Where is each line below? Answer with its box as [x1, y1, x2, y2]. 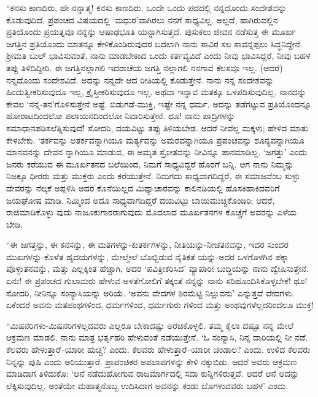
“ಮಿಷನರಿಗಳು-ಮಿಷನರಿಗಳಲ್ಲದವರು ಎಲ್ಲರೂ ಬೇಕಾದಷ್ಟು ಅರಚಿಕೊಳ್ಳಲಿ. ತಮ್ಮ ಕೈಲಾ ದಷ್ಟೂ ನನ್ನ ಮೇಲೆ [6, 318, 294, 331]
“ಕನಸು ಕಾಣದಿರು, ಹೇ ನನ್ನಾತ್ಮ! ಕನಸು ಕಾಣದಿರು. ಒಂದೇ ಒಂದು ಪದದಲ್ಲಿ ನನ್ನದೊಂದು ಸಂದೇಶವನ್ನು [6, 1, 287, 13]
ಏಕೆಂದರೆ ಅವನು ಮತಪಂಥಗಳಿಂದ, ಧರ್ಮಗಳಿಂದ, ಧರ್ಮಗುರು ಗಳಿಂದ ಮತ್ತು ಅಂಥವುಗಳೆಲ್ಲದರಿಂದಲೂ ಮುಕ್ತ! [6, 298, 314, 311]
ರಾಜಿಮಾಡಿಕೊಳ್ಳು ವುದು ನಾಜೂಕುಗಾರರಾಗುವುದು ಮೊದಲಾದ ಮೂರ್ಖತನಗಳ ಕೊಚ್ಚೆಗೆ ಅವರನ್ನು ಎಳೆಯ [6, 206, 297, 218]
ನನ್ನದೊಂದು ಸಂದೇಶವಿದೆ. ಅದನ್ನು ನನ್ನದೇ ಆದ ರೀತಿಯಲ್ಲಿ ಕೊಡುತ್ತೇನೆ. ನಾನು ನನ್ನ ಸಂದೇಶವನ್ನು [6, 73, 274, 86]
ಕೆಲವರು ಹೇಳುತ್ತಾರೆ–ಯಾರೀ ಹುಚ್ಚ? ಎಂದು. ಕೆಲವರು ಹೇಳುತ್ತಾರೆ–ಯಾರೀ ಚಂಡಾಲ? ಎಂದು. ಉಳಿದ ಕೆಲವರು [6, 343, 311, 356]
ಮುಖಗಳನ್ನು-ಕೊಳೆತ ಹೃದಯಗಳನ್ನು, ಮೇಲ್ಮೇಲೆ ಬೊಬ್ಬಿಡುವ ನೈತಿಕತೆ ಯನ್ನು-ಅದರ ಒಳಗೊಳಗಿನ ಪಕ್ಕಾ [6, 250, 289, 263]
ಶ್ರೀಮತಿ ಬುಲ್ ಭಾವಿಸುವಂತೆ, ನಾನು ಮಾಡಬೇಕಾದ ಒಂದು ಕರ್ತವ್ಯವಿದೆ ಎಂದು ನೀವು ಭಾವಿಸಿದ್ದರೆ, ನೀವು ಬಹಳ [6, 49, 311, 62]
